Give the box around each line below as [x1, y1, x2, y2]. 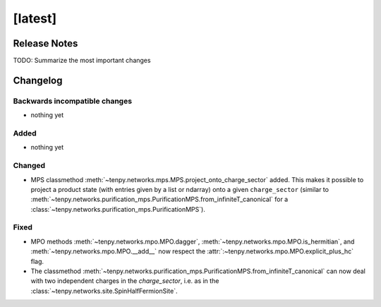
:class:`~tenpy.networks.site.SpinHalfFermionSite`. [30, 287, 178, 295]
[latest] [13, 11, 57, 26]
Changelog [13, 74, 63, 86]
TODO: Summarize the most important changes [13, 56, 151, 65]
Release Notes [13, 37, 78, 49]
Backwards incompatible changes [13, 96, 133, 106]
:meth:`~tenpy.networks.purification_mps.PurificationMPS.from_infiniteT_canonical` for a [30, 195, 289, 204]
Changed [13, 161, 46, 171]
